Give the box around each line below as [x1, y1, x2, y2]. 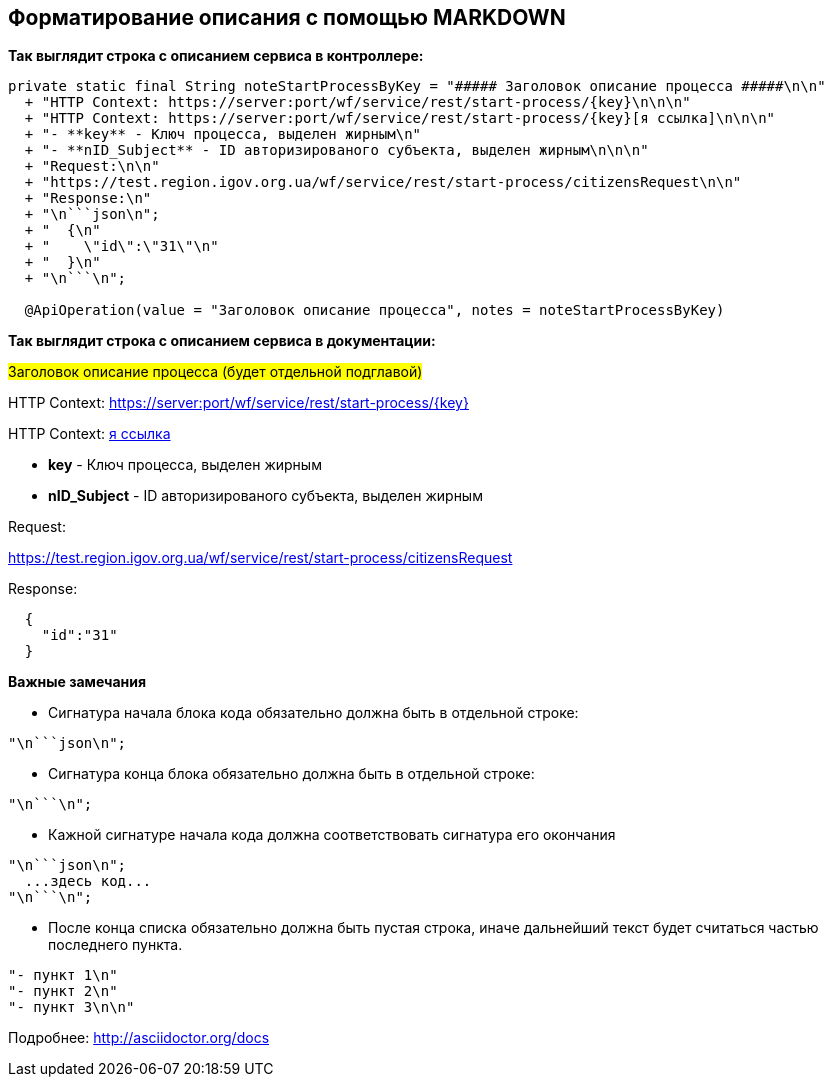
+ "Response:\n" [24, 190, 152, 207]
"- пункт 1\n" [8, 967, 118, 984]
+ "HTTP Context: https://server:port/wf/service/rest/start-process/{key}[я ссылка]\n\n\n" [24, 110, 776, 127]
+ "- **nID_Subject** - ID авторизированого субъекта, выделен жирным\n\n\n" [24, 142, 649, 159]
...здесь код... [24, 873, 152, 890]
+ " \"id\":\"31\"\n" [24, 238, 219, 255]
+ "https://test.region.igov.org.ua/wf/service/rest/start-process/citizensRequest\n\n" [24, 174, 742, 191]
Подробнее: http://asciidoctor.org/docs [8, 1029, 270, 1047]
